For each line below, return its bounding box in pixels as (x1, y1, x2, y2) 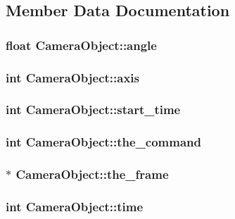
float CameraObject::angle (6, 36, 157, 54)
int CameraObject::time (6, 197, 144, 215)
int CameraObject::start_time (6, 101, 181, 118)
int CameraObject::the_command (6, 133, 202, 151)
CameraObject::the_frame (15, 165, 169, 183)
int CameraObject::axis (6, 68, 139, 86)
